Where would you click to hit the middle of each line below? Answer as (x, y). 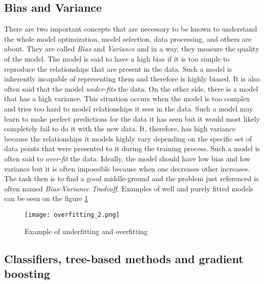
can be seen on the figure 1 (46, 198)
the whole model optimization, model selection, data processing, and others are (128, 38)
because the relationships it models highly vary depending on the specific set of (128, 138)
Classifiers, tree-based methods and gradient (124, 258)
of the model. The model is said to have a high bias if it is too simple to (117, 58)
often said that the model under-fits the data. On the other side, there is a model (131, 88)
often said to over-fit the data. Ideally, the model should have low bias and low (127, 158)
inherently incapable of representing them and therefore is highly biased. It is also (132, 79)
